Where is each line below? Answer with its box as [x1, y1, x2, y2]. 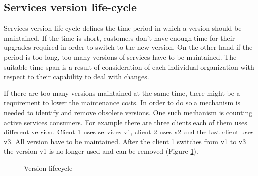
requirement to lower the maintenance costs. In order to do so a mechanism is [4, 97, 241, 108]
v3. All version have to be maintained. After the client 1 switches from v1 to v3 [4, 136, 246, 146]
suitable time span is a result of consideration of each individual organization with [4, 61, 254, 72]
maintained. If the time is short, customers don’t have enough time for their [4, 32, 235, 43]
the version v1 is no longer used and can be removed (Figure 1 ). [4, 146, 198, 156]
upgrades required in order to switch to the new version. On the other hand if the [4, 42, 253, 52]
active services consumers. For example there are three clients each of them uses [4, 117, 247, 127]
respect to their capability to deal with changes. [4, 71, 149, 82]
